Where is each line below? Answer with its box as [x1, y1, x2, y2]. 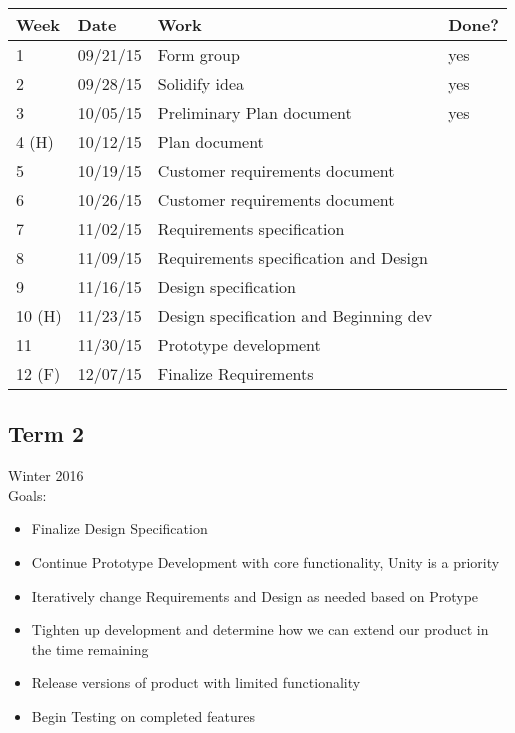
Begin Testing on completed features [31, 705, 255, 726]
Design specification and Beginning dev [157, 304, 433, 327]
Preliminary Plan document [157, 101, 352, 124]
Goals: [8, 484, 47, 505]
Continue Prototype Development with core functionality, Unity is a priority [31, 551, 500, 572]
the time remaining [31, 638, 149, 659]
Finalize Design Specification [31, 518, 208, 539]
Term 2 [8, 418, 85, 449]
